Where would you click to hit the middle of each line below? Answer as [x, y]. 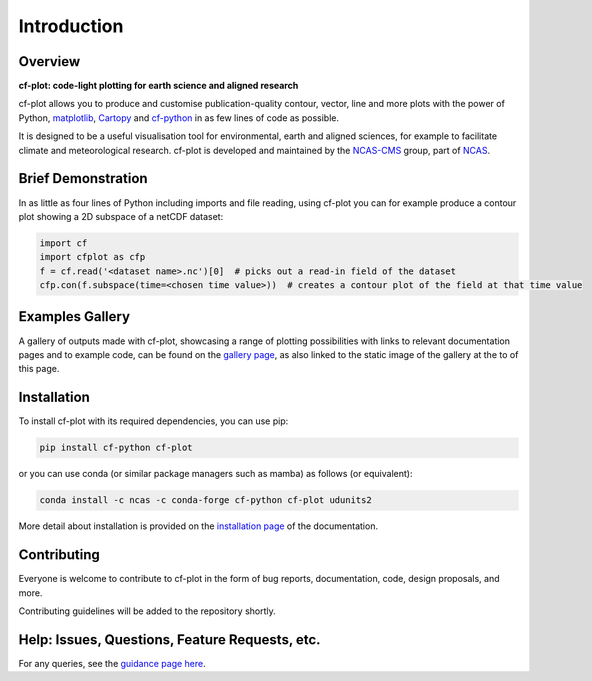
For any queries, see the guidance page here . [112, 663]
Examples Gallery [74, 316]
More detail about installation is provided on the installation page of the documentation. [198, 526]
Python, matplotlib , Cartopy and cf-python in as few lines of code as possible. [179, 117]
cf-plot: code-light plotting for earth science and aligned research [158, 86]
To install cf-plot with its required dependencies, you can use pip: [153, 421]
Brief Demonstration [83, 178]
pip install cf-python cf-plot [116, 448]
